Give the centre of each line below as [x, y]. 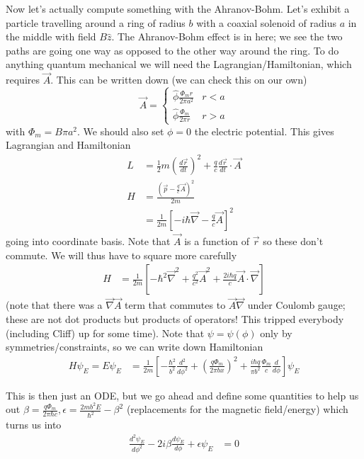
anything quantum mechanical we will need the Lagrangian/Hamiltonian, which [179, 64]
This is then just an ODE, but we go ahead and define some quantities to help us [182, 395]
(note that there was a [54, 305]
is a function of [217, 240]
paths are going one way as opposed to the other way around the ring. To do [172, 50]
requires [23, 80]
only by [276, 333]
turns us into [34, 425]
